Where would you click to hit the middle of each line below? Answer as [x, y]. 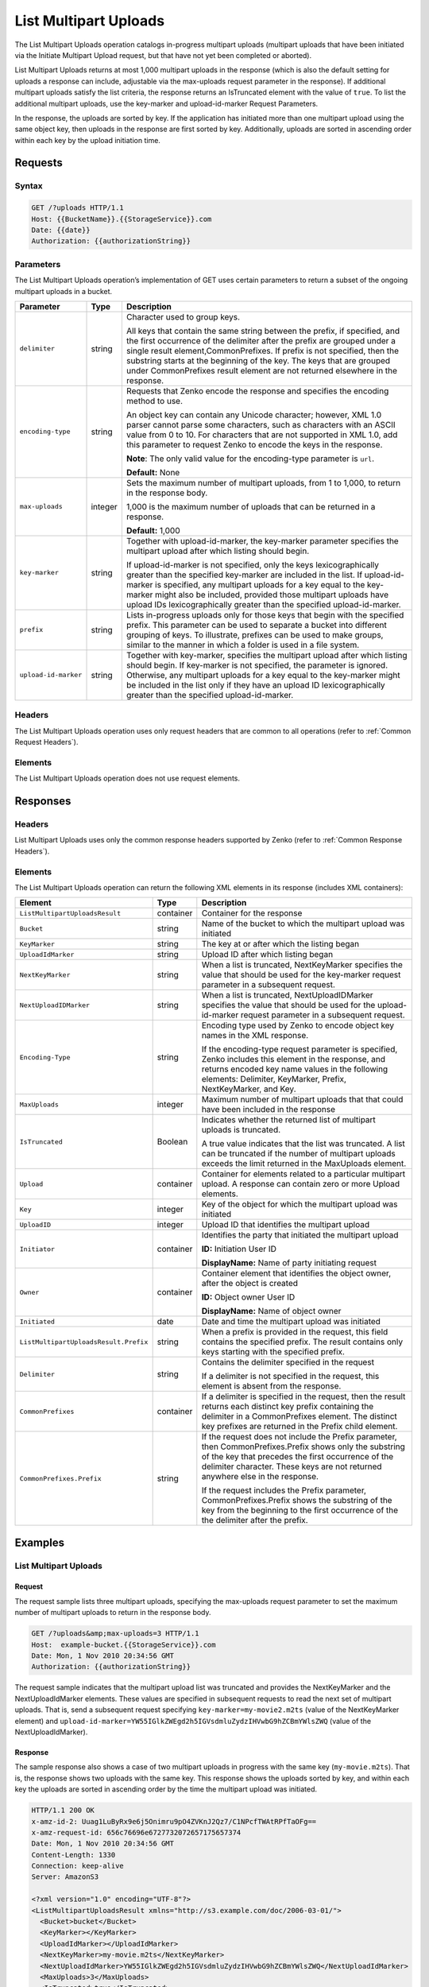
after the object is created [249, 1284]
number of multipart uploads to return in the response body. [113, 1613]
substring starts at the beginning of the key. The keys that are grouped [258, 360]
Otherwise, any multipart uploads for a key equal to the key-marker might [263, 675]
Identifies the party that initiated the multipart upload [300, 1235]
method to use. [154, 401]
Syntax [29, 186]
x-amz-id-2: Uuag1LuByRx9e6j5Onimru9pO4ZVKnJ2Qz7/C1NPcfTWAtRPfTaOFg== [174, 1821]
